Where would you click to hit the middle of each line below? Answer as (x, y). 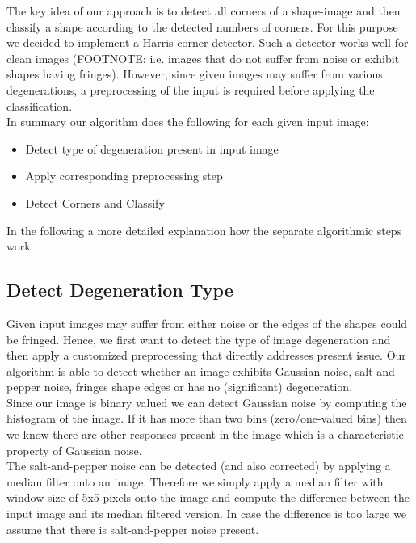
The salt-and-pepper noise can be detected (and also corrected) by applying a (199, 466)
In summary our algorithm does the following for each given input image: (188, 122)
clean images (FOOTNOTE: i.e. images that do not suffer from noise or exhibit (203, 58)
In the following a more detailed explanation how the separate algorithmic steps (204, 230)
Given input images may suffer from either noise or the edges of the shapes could (207, 323)
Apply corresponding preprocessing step (124, 176)
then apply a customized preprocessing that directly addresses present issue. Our (206, 355)
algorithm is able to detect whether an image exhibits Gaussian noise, (179, 370)
